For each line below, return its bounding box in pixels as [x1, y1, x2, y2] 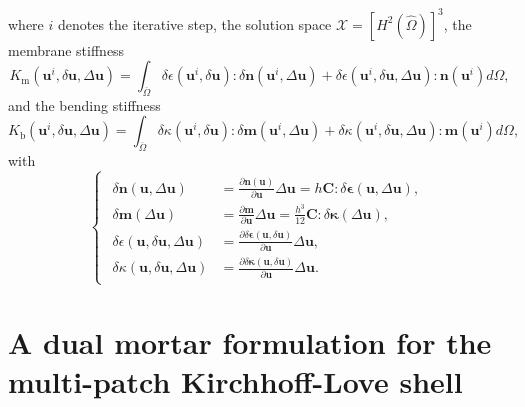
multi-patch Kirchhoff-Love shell [8, 361, 463, 402]
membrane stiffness [8, 39, 125, 60]
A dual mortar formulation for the [8, 322, 492, 363]
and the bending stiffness [8, 94, 161, 115]
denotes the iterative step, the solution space [57, 13, 332, 34]
